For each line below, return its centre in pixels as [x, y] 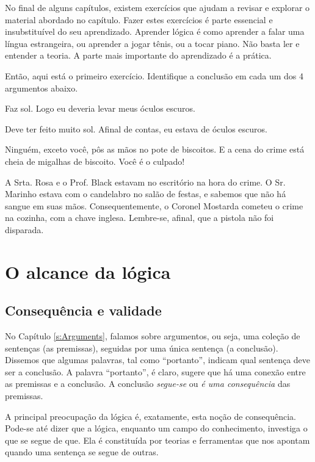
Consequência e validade [83, 310]
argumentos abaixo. [42, 88]
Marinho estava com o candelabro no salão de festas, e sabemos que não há [146, 194]
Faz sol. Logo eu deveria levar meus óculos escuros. [100, 108]
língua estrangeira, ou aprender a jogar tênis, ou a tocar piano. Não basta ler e [152, 43]
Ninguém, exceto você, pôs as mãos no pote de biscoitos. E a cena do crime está [155, 149]
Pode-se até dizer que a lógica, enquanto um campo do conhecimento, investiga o [156, 428]
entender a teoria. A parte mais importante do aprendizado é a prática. [138, 55]
